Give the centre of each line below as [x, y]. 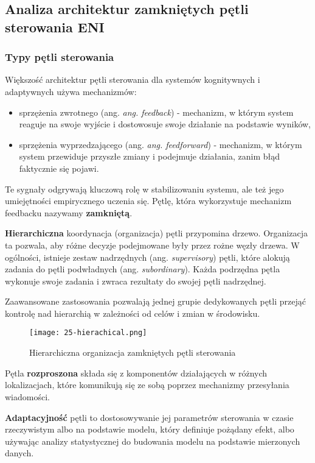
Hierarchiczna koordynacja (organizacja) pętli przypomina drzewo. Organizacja [156, 233]
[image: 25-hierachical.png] [88, 333]
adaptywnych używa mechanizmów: [71, 91]
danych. [19, 453]
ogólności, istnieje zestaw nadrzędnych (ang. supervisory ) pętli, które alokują [147, 257]
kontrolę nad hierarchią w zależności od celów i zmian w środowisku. [133, 313]
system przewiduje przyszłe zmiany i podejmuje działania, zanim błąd [149, 156]
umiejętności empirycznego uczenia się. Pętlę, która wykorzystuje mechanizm [148, 201]
